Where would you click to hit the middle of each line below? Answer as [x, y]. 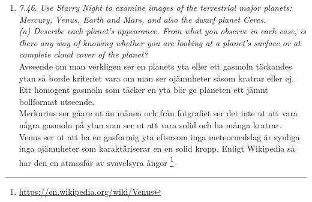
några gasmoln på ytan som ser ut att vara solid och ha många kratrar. [150, 124]
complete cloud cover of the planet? [83, 54]
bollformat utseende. [57, 101]
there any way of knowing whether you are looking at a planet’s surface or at [160, 42]
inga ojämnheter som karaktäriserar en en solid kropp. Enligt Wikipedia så [157, 148]
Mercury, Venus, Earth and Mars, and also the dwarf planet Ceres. [142, 19]
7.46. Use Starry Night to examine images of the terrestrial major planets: [155, 7]
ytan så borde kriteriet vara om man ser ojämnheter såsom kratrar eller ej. [156, 78]
